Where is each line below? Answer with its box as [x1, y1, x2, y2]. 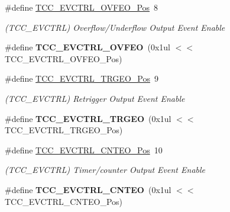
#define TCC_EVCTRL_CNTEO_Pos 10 [5, 143, 163, 156]
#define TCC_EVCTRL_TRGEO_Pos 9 [5, 72, 158, 85]
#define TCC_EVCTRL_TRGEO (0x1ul [5, 112, 171, 124]
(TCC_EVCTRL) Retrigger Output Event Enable [5, 92, 185, 104]
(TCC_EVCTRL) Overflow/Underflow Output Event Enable [5, 21, 225, 33]
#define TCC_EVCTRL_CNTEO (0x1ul [5, 183, 171, 195]
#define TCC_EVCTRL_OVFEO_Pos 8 [5, 1, 158, 13]
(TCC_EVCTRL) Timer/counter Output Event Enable [5, 163, 205, 176]
